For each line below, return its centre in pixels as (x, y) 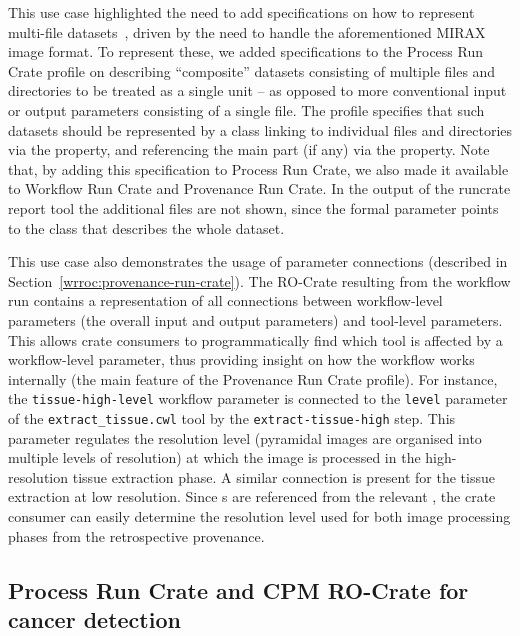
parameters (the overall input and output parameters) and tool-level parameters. (255, 319)
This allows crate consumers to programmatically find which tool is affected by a (255, 339)
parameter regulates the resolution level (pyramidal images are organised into (245, 437)
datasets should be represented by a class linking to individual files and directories (260, 129)
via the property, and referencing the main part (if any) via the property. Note (249, 149)
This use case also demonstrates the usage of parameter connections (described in (258, 261)
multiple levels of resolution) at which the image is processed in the (214, 457)
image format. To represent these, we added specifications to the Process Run (246, 51)
